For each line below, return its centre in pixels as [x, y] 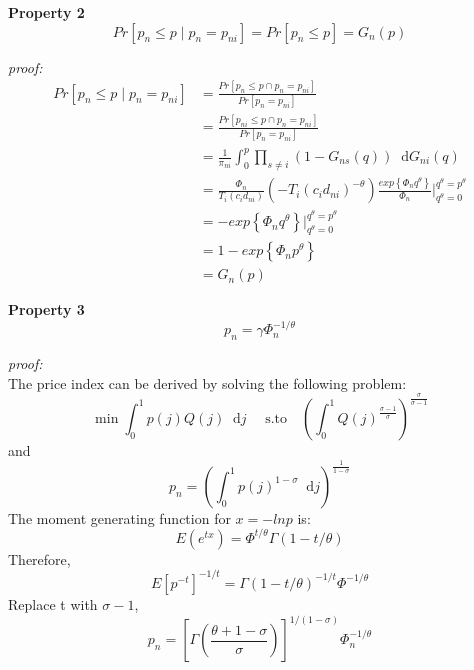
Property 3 [46, 309]
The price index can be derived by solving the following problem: [207, 382]
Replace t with [53, 603]
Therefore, [39, 558]
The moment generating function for [119, 517]
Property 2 [46, 12]
